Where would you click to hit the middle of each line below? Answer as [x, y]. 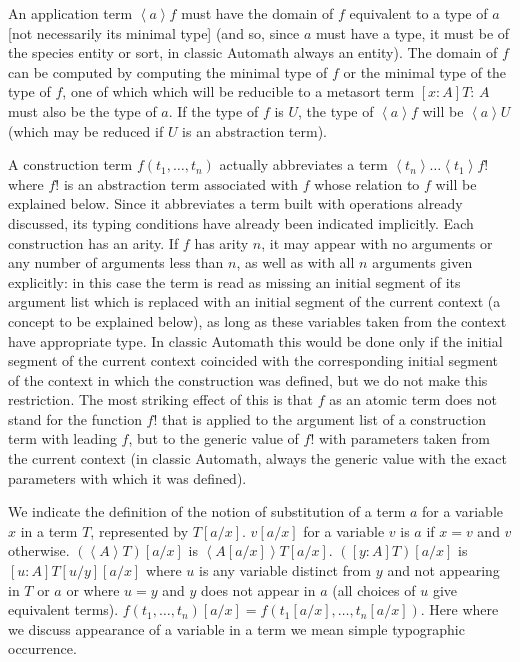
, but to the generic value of [213, 438]
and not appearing [443, 570]
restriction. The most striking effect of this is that [160, 399]
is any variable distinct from [285, 570]
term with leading [62, 438]
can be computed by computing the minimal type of [168, 71]
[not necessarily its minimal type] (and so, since [154, 32]
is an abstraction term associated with [181, 183]
